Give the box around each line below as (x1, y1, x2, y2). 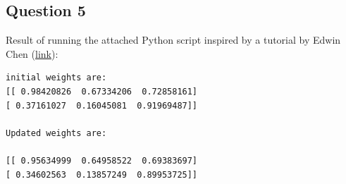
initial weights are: (6, 73, 107, 83)
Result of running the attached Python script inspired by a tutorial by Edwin (6, 32, 341, 47)
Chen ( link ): (6, 46, 58, 61)
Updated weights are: (6, 128, 107, 138)
